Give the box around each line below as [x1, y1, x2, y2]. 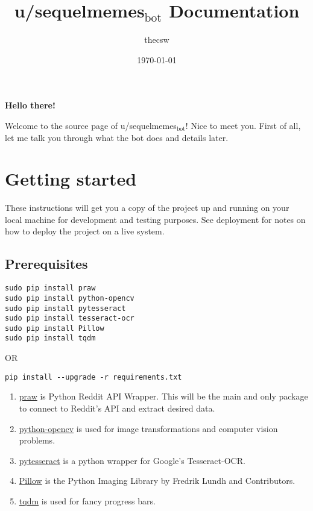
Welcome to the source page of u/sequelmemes [5, 119, 177, 131]
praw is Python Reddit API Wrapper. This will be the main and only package [19, 390, 308, 403]
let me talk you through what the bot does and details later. [5, 131, 229, 143]
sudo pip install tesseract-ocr [5, 314, 134, 323]
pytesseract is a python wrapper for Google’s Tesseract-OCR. [19, 454, 245, 466]
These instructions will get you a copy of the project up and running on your [5, 201, 289, 214]
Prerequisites [5, 254, 88, 273]
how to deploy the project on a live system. [5, 225, 165, 237]
